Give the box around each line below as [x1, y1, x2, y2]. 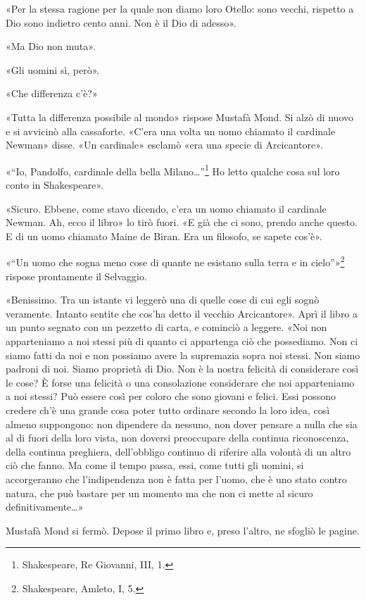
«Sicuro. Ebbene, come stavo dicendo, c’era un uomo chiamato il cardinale [6, 201, 327, 215]
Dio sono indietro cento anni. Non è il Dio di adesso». [6, 15, 236, 30]
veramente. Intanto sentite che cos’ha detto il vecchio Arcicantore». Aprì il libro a [6, 306, 358, 320]
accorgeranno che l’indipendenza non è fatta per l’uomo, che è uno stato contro [6, 471, 347, 486]
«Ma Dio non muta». [6, 39, 96, 54]
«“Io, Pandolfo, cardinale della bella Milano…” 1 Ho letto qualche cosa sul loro [6, 161, 340, 178]
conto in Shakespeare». [6, 177, 103, 192]
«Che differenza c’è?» [6, 86, 98, 101]
